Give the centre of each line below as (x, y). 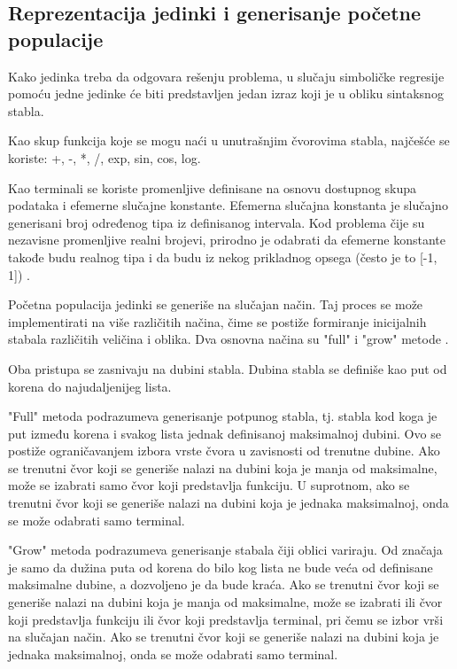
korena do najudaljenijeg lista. (90, 386)
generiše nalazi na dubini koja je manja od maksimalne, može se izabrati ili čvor (225, 602)
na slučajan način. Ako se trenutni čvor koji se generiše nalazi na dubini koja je (224, 637)
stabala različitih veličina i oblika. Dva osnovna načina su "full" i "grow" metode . (228, 339)
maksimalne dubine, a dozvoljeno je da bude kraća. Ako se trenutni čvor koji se (224, 584)
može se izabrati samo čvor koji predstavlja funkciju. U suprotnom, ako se (209, 485)
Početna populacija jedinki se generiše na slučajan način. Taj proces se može (216, 304)
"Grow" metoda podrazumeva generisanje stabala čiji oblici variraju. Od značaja (225, 550)
